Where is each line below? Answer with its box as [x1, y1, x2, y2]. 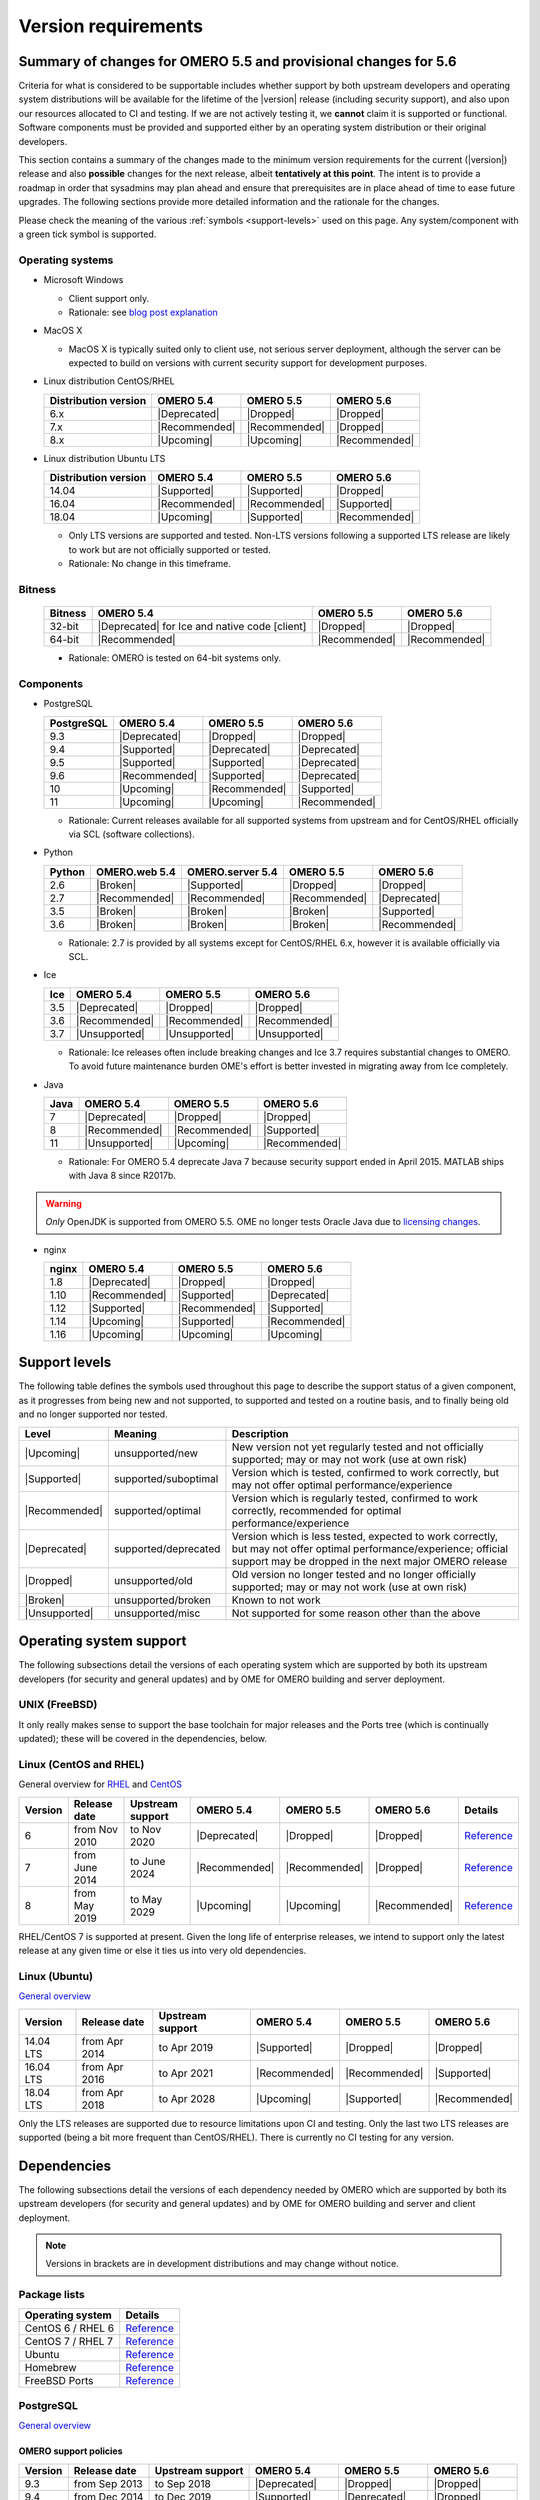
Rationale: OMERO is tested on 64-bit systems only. [68, 651, 282, 664]
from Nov [73, 1822, 119, 1836]
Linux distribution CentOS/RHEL [43, 375, 175, 387]
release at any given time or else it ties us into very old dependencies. [18, 1945, 307, 1957]
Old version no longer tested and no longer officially [231, 1567, 477, 1581]
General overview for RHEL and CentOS [18, 1778, 183, 1790]
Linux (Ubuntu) [18, 1969, 94, 1983]
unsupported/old [113, 1573, 194, 1587]
